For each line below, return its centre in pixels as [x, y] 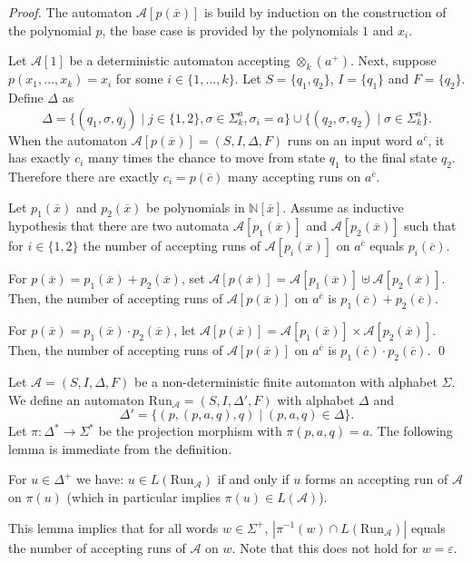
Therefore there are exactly [84, 176]
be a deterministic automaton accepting [180, 60]
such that [430, 226]
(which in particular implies [143, 496]
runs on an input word [350, 139]
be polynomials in [196, 207]
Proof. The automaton [70, 12]
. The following [411, 431]
